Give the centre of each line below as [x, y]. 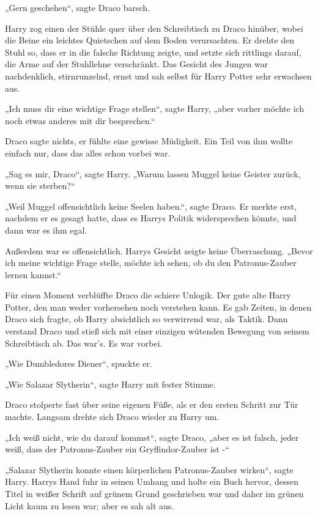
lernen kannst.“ [33, 274]
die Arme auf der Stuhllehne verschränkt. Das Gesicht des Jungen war [137, 64]
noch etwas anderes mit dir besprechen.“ [80, 120]
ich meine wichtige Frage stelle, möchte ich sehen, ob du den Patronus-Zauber [151, 263]
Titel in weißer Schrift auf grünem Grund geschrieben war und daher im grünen [154, 493]
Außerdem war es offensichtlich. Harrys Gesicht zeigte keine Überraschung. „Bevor [159, 250]
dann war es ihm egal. [46, 230]
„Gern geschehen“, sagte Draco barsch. [78, 7]
